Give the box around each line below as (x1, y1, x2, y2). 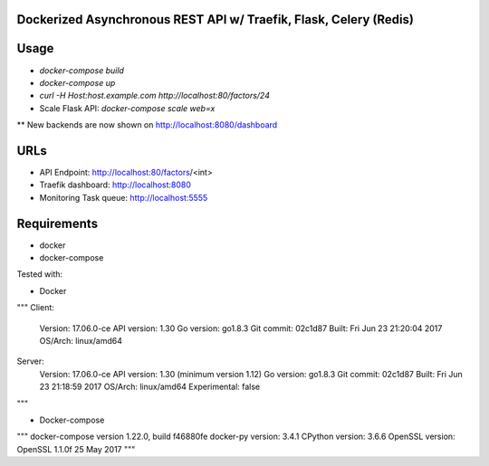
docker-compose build (39, 64, 124, 76)
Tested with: (16, 269, 63, 280)
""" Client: (16, 302, 54, 313)
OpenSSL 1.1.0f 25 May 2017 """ (16, 443, 136, 454)
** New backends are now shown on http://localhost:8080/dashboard (16, 119, 278, 130)
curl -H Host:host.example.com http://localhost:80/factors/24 (39, 90, 271, 101)
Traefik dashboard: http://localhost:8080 (39, 179, 192, 190)
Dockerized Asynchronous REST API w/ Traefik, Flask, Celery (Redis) (16, 12, 414, 27)
